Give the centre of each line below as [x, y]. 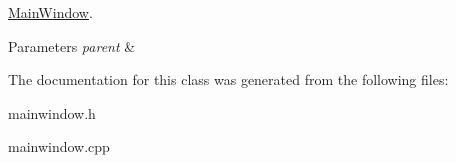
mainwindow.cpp [59, 146]
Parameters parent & [72, 45]
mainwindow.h [52, 112]
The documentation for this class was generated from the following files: [228, 79]
